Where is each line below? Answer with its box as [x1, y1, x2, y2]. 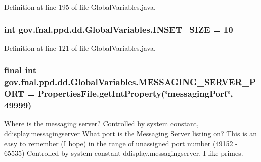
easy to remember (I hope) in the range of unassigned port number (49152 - [4, 138, 238, 148]
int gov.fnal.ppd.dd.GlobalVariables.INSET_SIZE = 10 [4, 23, 233, 35]
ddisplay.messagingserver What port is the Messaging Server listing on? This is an [4, 128, 257, 138]
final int [4, 64, 36, 76]
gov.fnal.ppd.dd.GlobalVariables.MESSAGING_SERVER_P [4, 75, 256, 88]
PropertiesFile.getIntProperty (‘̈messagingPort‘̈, [37, 87, 233, 100]
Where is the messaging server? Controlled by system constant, [4, 118, 199, 129]
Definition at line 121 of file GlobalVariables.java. [4, 42, 156, 53]
